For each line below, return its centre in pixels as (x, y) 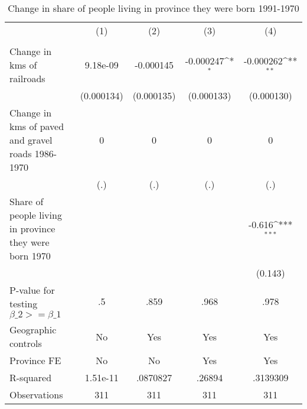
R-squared (31, 377)
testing (24, 303)
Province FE (35, 360)
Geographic (33, 330)
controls (26, 343)
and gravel (31, 140)
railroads (27, 78)
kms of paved (37, 126)
